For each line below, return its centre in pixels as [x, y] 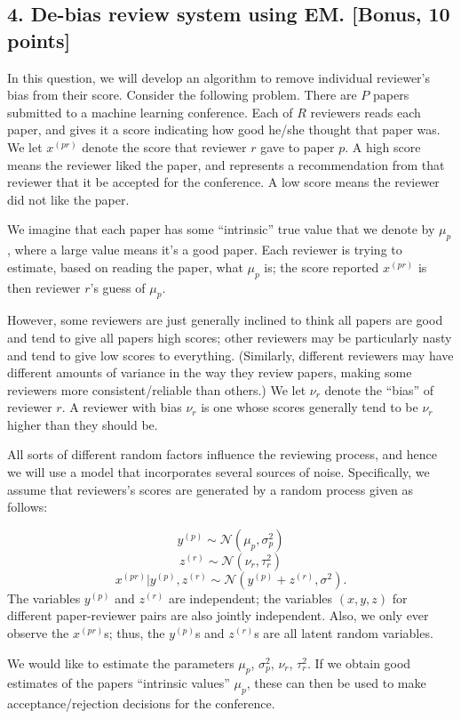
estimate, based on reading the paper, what [125, 267]
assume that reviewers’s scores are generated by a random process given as [211, 489]
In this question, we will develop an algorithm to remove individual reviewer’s [219, 77]
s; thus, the [135, 633]
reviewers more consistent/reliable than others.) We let [157, 389]
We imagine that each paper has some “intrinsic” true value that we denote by [221, 229]
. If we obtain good [359, 662]
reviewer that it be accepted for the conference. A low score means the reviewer [223, 182]
